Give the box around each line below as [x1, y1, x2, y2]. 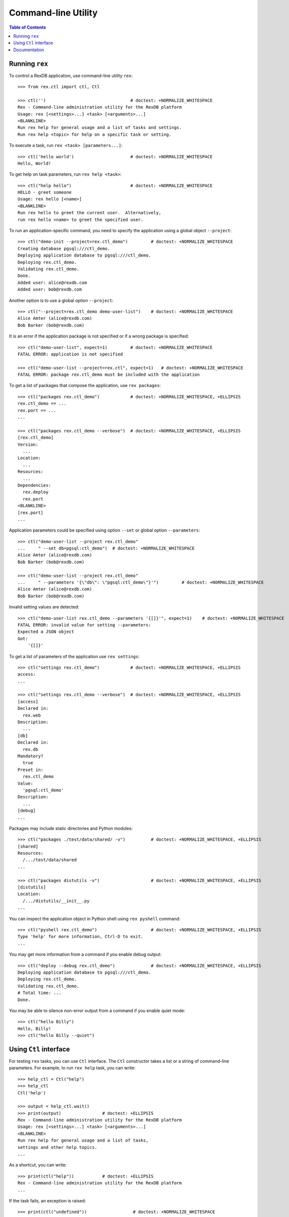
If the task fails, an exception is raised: [9, 1198, 86, 1203]
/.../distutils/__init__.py [22, 898, 90, 904]
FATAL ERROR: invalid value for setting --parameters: [18, 622, 151, 627]
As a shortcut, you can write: [9, 1162, 67, 1168]
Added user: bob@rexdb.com [18, 287, 82, 292]
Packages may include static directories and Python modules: [9, 825, 133, 831]
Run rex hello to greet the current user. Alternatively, [18, 210, 162, 216]
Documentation [13, 47, 44, 53]
